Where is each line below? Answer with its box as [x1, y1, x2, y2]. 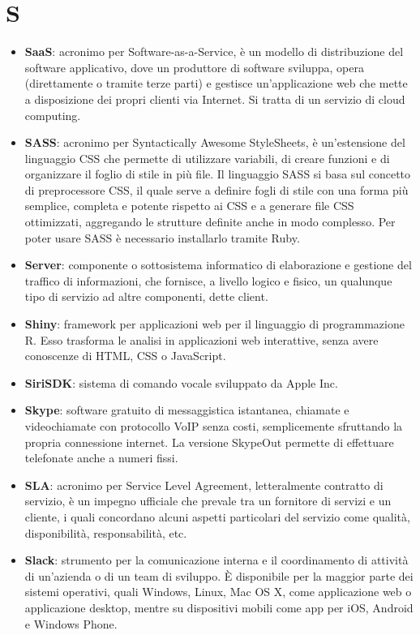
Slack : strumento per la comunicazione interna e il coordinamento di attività [24, 551, 409, 568]
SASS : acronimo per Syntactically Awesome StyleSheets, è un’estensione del [24, 134, 405, 151]
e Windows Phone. [24, 615, 118, 632]
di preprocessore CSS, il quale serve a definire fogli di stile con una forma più [24, 181, 409, 198]
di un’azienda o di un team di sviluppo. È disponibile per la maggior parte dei [24, 567, 414, 584]
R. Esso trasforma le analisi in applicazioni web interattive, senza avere [24, 331, 379, 348]
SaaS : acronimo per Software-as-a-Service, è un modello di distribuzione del [24, 43, 404, 60]
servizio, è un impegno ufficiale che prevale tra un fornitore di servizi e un [24, 492, 392, 509]
